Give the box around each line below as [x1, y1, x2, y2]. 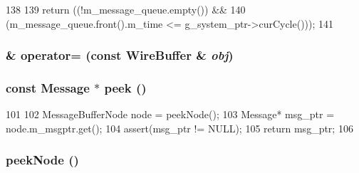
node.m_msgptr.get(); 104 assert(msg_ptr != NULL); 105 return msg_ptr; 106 [6, 120, 353, 135]
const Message [6, 78, 90, 96]
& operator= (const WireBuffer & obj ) [6, 46, 234, 64]
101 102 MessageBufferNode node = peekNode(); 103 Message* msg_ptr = [6, 107, 335, 122]
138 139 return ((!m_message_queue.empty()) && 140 [6, 2, 246, 16]
